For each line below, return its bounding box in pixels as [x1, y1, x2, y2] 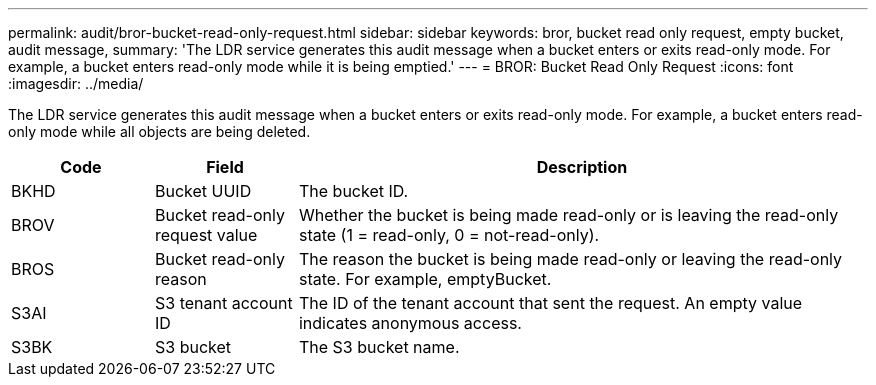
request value [154, 225, 258, 245]
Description [536, 157, 628, 177]
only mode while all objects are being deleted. [8, 123, 311, 140]
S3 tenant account [154, 293, 293, 313]
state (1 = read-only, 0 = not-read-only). [298, 225, 600, 245]
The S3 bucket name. [298, 337, 460, 357]
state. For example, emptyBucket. [298, 269, 552, 289]
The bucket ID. [298, 181, 409, 201]
